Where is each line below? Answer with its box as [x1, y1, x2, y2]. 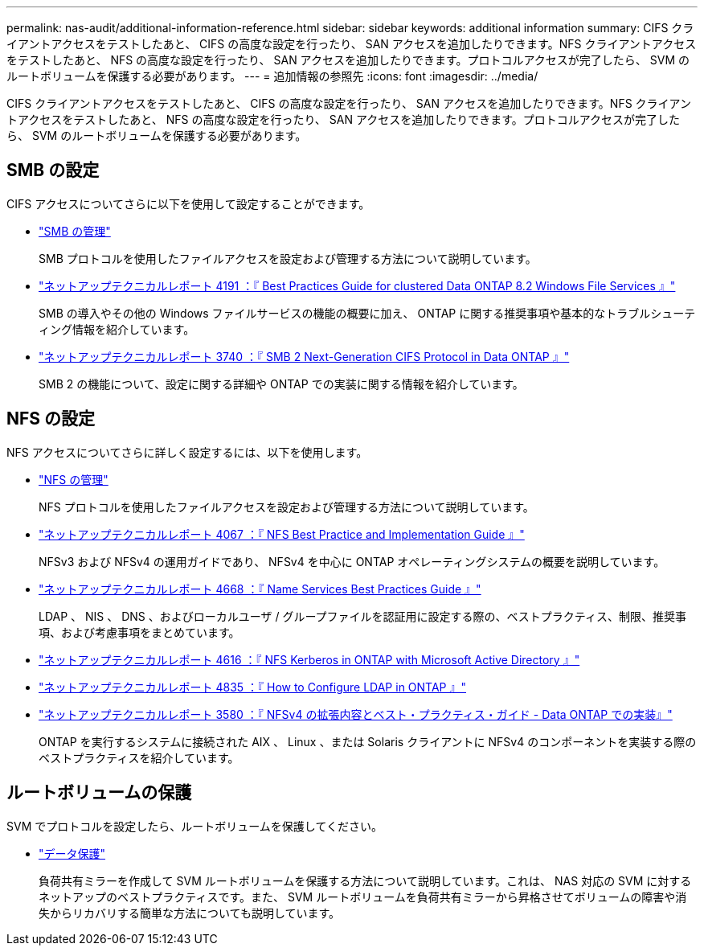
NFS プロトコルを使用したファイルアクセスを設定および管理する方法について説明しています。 [39, 499, 534, 514]
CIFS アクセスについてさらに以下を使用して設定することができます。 [6, 196, 370, 211]
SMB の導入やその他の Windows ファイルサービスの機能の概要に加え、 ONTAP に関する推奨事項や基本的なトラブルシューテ [39, 306, 696, 320]
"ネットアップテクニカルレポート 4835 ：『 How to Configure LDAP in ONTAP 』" [39, 679, 467, 694]
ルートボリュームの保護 [6, 782, 192, 803]
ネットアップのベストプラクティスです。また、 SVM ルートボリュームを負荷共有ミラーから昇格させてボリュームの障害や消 [39, 889, 687, 904]
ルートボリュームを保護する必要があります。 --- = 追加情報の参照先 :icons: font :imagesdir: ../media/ [6, 69, 538, 83]
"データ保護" [39, 846, 106, 860]
